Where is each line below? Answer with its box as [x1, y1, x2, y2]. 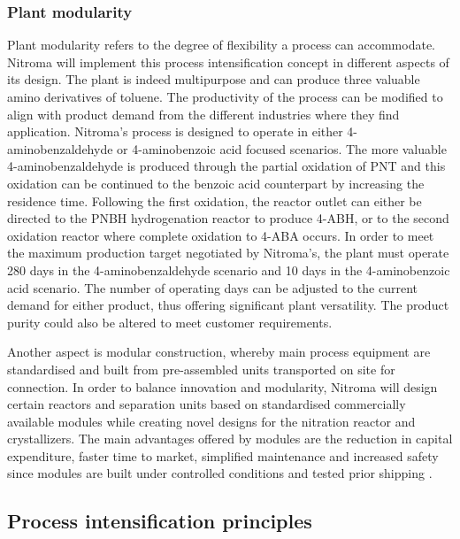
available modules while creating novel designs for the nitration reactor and [7, 412, 416, 430]
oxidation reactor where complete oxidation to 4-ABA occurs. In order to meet [7, 226, 434, 244]
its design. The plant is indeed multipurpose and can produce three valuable [7, 70, 420, 89]
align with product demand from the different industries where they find [7, 104, 400, 123]
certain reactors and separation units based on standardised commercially [7, 395, 406, 413]
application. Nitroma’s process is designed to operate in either [7, 122, 343, 141]
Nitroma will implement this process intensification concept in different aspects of [7, 52, 449, 71]
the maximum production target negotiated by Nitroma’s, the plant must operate [7, 243, 449, 262]
